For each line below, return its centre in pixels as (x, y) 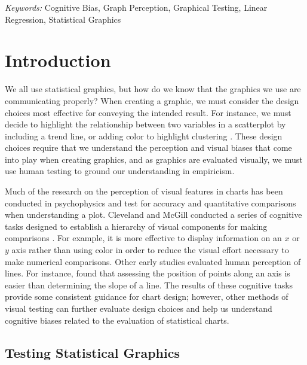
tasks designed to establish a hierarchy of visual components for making (136, 226)
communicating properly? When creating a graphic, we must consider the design (152, 100)
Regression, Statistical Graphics (63, 19)
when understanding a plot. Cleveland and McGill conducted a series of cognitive (153, 215)
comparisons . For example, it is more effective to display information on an (143, 238)
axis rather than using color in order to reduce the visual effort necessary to (150, 250)
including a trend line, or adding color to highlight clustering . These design (144, 136)
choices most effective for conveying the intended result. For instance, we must (148, 112)
